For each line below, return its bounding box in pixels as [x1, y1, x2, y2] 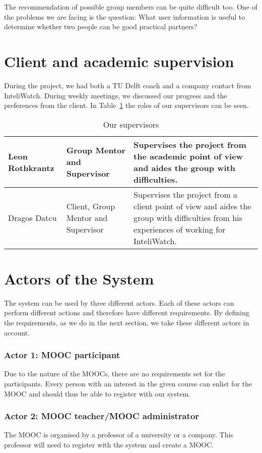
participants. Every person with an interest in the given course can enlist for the [4, 378, 252, 388]
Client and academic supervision [4, 50, 234, 71]
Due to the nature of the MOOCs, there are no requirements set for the [4, 368, 225, 379]
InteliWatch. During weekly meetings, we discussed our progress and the [4, 90, 227, 100]
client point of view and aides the [134, 200, 251, 212]
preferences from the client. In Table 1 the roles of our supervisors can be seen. [4, 100, 249, 110]
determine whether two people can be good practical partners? [4, 21, 198, 32]
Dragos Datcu [8, 211, 57, 223]
